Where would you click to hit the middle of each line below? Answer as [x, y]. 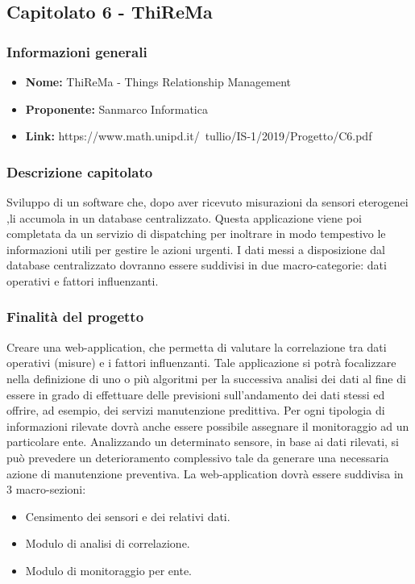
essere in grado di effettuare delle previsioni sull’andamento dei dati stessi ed [196, 394]
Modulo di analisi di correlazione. [108, 543]
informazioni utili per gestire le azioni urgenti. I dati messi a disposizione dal [196, 249]
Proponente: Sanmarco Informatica [116, 108]
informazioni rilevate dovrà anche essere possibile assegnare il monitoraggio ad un [208, 425]
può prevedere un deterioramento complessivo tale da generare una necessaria [198, 457]
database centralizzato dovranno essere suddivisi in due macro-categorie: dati [197, 265]
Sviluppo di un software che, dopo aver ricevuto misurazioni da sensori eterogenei [207, 202]
